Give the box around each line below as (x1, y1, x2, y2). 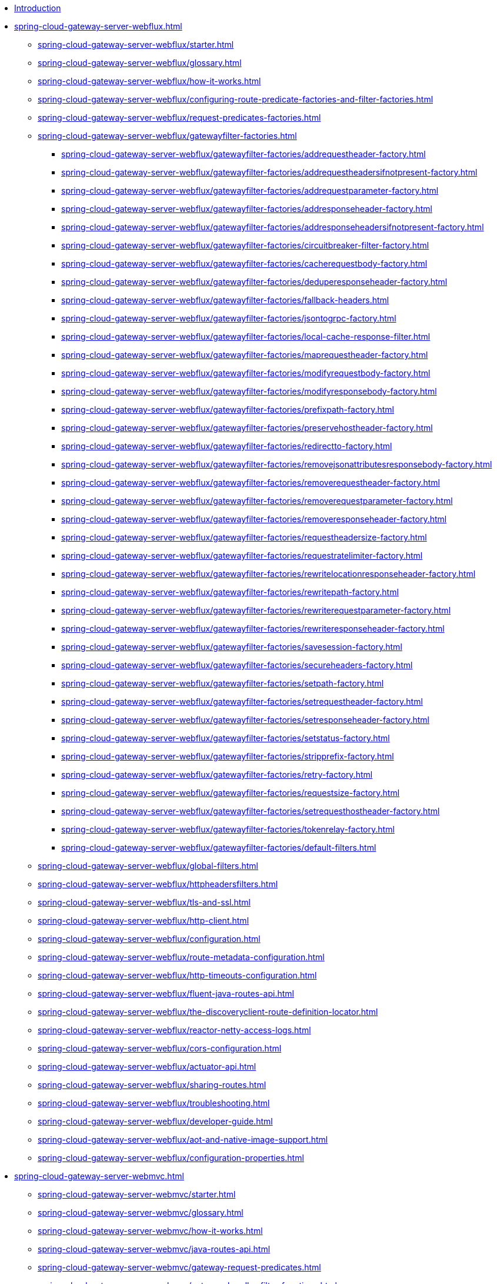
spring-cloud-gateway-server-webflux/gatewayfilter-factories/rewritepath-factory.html (61, 587, 399, 597)
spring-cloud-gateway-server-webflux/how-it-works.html (38, 76, 261, 86)
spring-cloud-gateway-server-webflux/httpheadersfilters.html (38, 879, 278, 889)
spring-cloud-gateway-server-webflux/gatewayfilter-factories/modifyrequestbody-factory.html (61, 368, 431, 378)
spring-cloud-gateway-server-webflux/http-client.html (38, 915, 249, 925)
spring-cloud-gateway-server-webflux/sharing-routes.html (38, 1080, 266, 1090)
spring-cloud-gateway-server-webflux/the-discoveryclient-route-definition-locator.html (38, 1007, 378, 1017)
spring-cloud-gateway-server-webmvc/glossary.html (38, 1207, 244, 1217)
